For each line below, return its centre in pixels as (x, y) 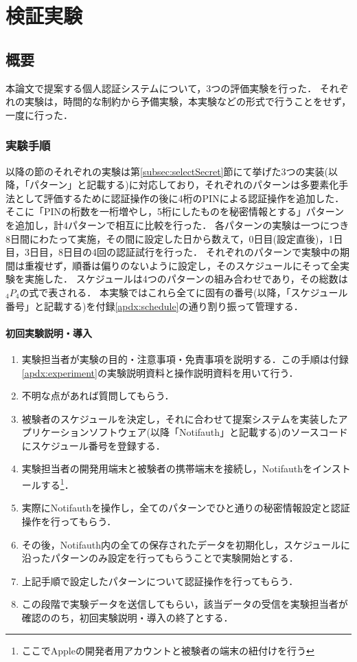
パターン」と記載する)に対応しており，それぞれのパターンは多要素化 (184, 185)
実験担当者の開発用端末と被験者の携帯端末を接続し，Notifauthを (167, 468)
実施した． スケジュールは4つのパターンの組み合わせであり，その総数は (186, 279)
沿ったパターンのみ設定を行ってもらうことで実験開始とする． (160, 558)
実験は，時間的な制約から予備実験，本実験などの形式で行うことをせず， (188, 101)
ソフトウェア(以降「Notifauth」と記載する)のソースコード (218, 432)
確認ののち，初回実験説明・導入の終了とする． (127, 617)
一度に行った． (39, 114)
